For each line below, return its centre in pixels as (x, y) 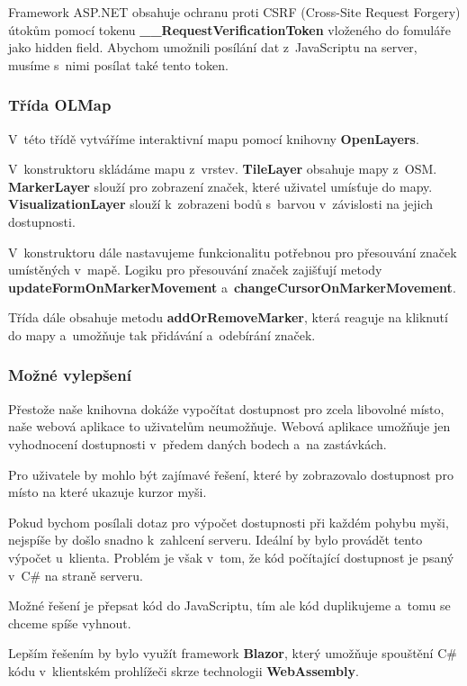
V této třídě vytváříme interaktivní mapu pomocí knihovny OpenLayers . (214, 138)
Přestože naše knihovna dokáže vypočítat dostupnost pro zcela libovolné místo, (226, 408)
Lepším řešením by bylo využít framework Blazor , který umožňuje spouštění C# (233, 653)
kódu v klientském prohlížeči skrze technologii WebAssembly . (184, 670)
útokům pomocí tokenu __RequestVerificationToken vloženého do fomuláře (229, 29)
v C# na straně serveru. (76, 575)
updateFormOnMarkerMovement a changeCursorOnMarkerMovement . (232, 287)
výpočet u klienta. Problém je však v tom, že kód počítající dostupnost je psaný (231, 557)
